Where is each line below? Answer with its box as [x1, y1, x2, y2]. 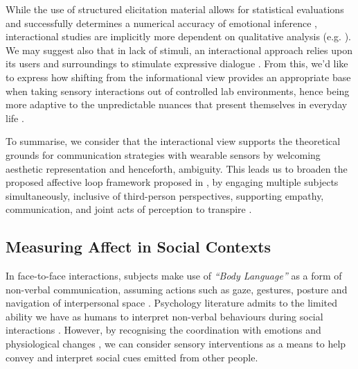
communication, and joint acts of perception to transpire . [6, 202, 252, 216]
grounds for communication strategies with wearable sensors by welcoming [6, 147, 321, 162]
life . [6, 110, 24, 125]
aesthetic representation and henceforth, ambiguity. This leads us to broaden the [6, 161, 348, 175]
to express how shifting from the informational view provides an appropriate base [6, 69, 351, 84]
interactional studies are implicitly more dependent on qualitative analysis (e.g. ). [6, 29, 352, 44]
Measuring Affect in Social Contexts [6, 236, 271, 257]
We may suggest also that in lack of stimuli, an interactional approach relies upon [6, 42, 353, 57]
